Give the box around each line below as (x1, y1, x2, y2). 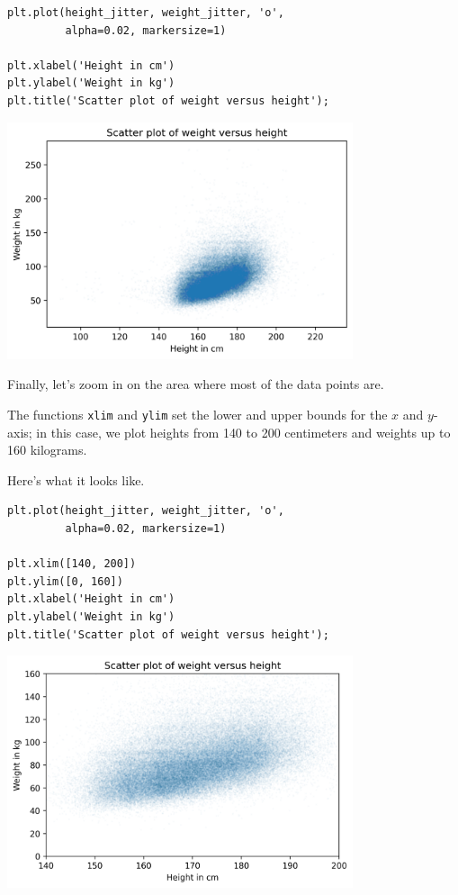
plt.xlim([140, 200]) (7, 557, 137, 571)
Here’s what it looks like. (7, 470, 145, 489)
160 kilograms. (7, 440, 87, 459)
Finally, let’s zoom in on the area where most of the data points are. (7, 375, 384, 393)
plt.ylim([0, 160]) (7, 574, 123, 588)
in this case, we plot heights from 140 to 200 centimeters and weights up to (36, 422, 451, 441)
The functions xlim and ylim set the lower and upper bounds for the (7, 405, 388, 423)
